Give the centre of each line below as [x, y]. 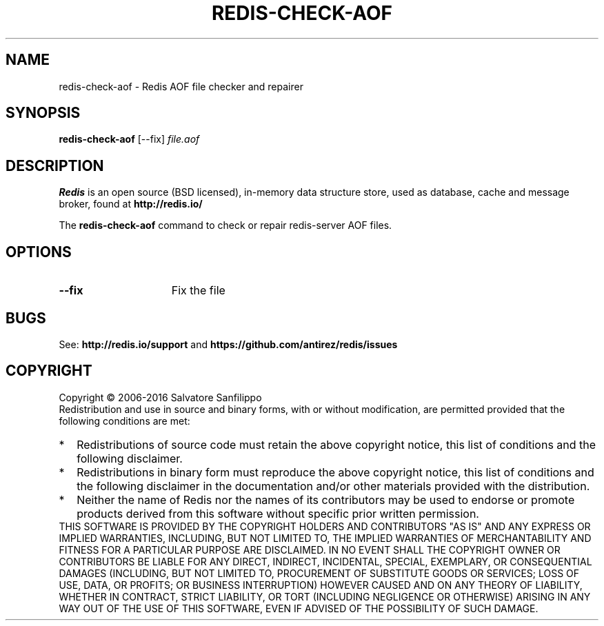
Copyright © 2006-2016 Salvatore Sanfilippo [160, 397]
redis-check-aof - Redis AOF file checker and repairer [181, 86]
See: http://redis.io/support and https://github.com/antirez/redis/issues [228, 344]
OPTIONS [39, 252]
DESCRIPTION [55, 165]
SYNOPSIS [43, 113]
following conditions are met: [124, 421]
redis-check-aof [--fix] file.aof [129, 139]
